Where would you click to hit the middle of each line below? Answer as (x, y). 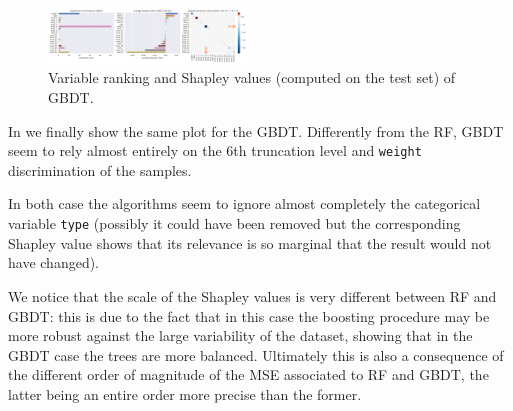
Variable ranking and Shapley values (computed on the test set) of (252, 77)
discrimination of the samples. (100, 169)
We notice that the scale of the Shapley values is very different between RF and (252, 295)
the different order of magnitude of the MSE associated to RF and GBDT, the (248, 374)
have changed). (53, 262)
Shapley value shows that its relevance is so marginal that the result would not (250, 242)
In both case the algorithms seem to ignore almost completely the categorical (244, 203)
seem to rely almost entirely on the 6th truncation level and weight (215, 150)
